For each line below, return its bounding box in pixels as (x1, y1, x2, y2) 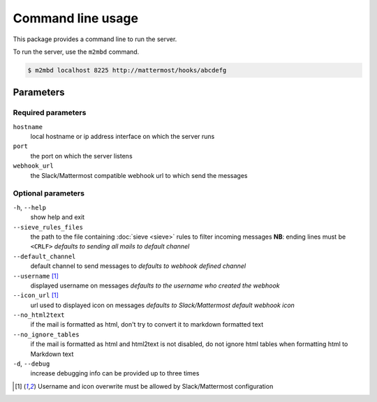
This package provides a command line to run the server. (13, 35, 177, 43)
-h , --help (13, 203, 47, 211)
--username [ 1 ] (13, 271, 59, 280)
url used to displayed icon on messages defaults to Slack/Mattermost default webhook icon (30, 301, 295, 309)
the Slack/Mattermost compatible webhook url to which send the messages (30, 171, 248, 179)
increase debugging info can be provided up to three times (30, 369, 200, 378)
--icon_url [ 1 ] (13, 291, 59, 299)
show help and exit (30, 213, 85, 221)
